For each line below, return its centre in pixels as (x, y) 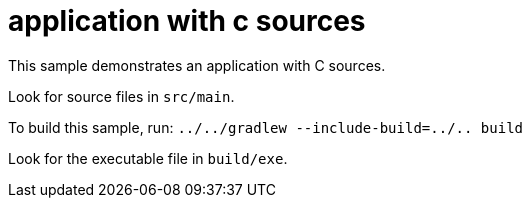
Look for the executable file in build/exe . (148, 158)
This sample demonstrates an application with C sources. (197, 65)
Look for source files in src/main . (121, 96)
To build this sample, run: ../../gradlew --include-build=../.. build (265, 127)
